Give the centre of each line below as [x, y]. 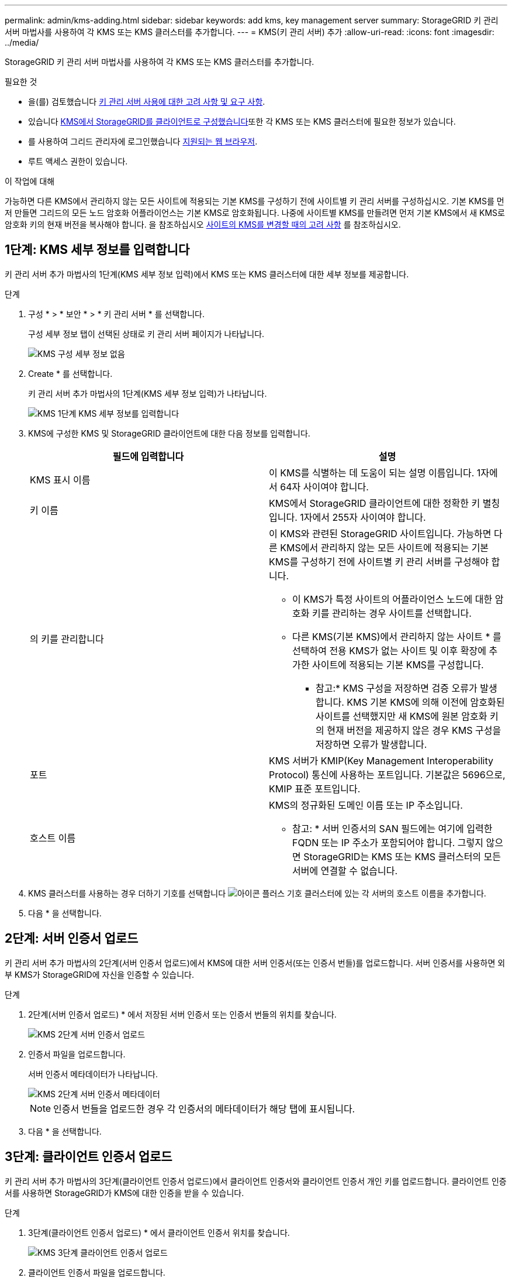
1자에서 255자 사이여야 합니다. [363, 517]
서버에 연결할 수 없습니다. [345, 870]
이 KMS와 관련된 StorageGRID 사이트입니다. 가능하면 [380, 533]
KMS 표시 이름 [60, 480]
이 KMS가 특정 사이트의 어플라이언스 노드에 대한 [392, 599]
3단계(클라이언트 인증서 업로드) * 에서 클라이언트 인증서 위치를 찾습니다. [159, 1232]
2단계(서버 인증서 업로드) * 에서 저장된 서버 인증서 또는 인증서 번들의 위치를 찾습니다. [182, 1014]
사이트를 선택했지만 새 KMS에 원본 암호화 [402, 716]
